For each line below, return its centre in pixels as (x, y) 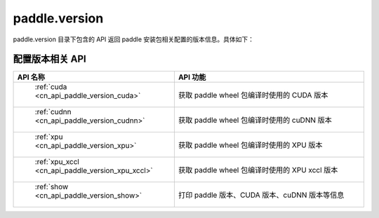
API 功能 (192, 77)
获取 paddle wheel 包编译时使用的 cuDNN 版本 (255, 121)
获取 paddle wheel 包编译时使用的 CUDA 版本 (253, 95)
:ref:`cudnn (53, 112)
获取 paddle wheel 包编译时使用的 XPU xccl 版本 (258, 170)
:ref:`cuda (51, 87)
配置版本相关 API (50, 59)
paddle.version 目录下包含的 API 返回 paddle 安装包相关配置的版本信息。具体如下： (134, 39)
